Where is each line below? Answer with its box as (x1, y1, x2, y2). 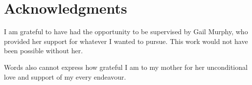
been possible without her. (4, 45, 83, 56)
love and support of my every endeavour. (4, 71, 126, 82)
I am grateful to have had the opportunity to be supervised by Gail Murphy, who (4, 26, 248, 37)
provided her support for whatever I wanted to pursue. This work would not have (4, 36, 248, 46)
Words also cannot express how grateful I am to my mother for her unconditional (4, 62, 248, 72)
